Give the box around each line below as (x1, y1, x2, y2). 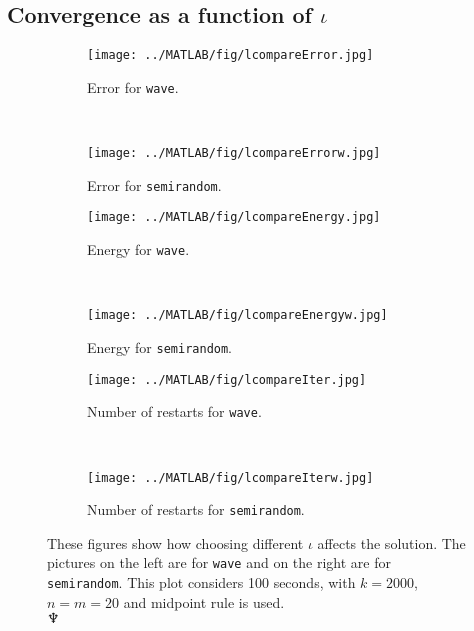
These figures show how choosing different (47, 532, 304, 553)
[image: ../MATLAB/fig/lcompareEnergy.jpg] (87, 210, 381, 225)
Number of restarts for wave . (87, 401, 262, 422)
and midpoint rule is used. (123, 591, 285, 612)
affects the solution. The (317, 532, 466, 553)
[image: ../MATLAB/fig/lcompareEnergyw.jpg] (87, 308, 388, 323)
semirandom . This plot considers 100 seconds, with (47, 572, 356, 593)
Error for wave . (87, 76, 179, 97)
